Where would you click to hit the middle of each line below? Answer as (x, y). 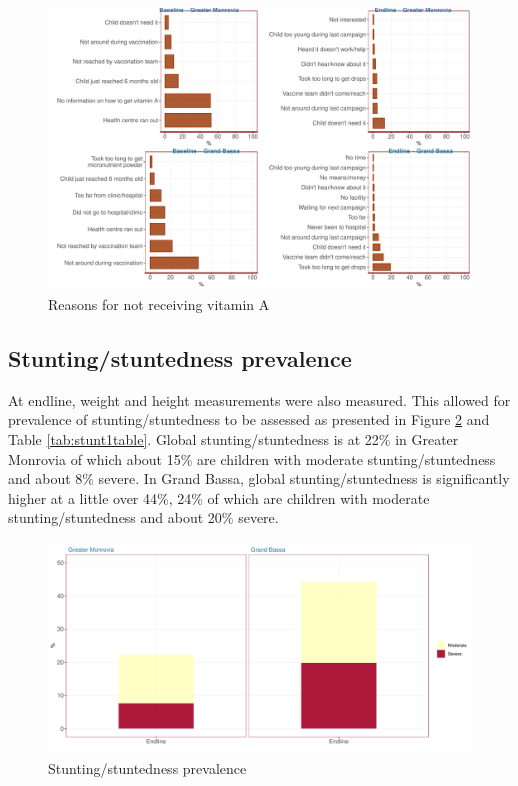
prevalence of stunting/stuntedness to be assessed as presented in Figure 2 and (249, 419)
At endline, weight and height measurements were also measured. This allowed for (259, 399)
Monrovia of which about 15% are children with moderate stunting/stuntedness (252, 458)
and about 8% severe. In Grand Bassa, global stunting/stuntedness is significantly (259, 478)
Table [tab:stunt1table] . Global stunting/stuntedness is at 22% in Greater (233, 438)
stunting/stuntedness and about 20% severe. (143, 517)
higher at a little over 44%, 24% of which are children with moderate (219, 497)
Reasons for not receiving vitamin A (159, 303)
